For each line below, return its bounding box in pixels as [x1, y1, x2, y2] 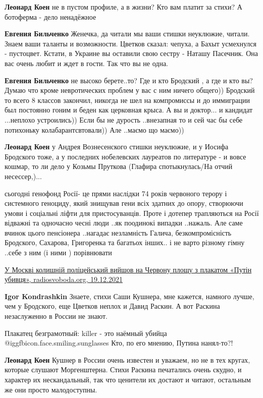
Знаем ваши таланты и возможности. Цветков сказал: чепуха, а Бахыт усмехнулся [5, 38, 256, 48]
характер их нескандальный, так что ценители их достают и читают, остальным [5, 374, 251, 384]
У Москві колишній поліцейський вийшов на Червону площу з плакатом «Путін [5, 264, 252, 274]
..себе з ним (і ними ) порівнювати [5, 247, 112, 258]
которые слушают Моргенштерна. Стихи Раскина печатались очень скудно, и [5, 364, 242, 375]
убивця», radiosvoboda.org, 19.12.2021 [5, 274, 123, 285]
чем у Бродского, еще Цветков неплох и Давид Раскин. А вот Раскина [5, 301, 220, 311]
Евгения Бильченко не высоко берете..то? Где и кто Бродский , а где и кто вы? [5, 75, 253, 85]
